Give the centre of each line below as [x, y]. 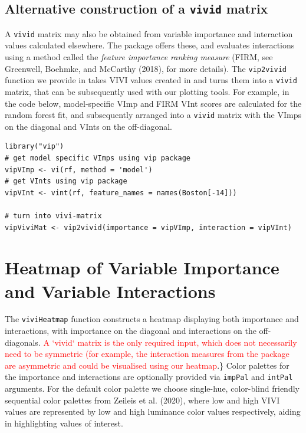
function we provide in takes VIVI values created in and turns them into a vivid [151, 80]
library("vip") [34, 147]
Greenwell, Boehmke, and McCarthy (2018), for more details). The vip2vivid [146, 68]
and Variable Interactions [110, 291]
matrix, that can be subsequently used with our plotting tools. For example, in [147, 91]
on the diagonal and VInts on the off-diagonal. [88, 126]
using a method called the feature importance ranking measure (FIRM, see [139, 57]
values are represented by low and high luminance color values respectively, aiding [153, 411]
